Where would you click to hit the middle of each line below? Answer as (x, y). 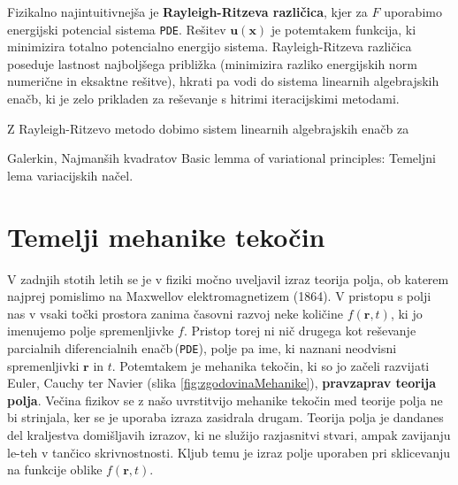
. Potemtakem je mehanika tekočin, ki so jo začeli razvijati (271, 365)
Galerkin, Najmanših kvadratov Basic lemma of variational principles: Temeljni (221, 158)
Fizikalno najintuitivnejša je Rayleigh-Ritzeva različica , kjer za (187, 12)
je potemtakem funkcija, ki (343, 29)
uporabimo (413, 12)
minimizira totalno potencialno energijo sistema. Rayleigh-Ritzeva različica (210, 46)
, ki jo (406, 313)
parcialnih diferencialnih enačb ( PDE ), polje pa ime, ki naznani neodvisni (202, 347)
